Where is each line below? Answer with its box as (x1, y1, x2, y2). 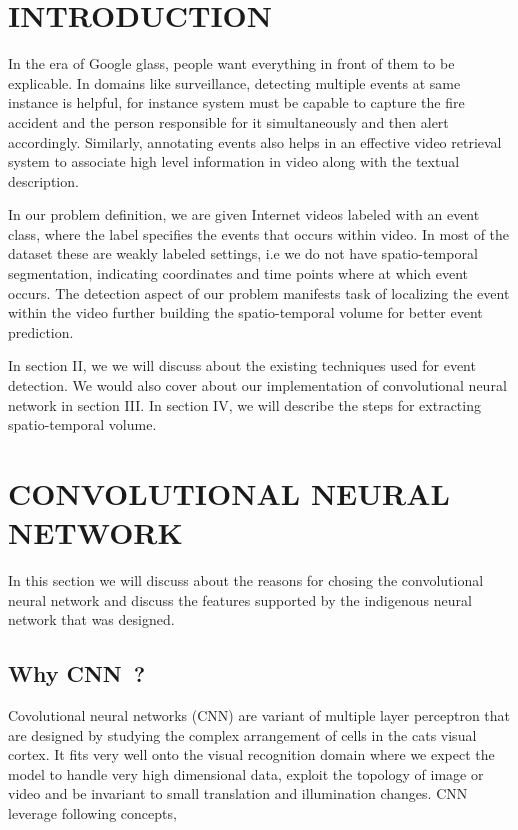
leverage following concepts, (8, 803, 177, 824)
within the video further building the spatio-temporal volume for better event (8, 302, 483, 323)
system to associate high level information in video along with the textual (8, 151, 460, 172)
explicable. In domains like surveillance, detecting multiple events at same (8, 72, 461, 93)
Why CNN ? (8, 658, 146, 689)
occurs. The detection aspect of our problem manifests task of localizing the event (8, 282, 510, 303)
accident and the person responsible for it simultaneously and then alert (8, 111, 449, 132)
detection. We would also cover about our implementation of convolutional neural (8, 375, 507, 396)
